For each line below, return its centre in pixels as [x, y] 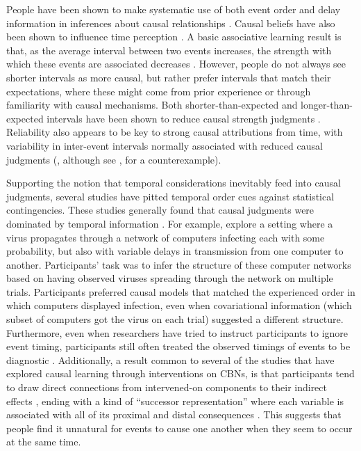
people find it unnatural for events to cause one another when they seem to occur [179, 428]
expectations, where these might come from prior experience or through [159, 91]
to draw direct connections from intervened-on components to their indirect [167, 387]
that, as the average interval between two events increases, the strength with [169, 50]
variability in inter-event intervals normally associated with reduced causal [165, 145]
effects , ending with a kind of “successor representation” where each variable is [175, 401]
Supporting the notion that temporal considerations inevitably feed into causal [174, 183]
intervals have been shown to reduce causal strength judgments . [184, 118]
